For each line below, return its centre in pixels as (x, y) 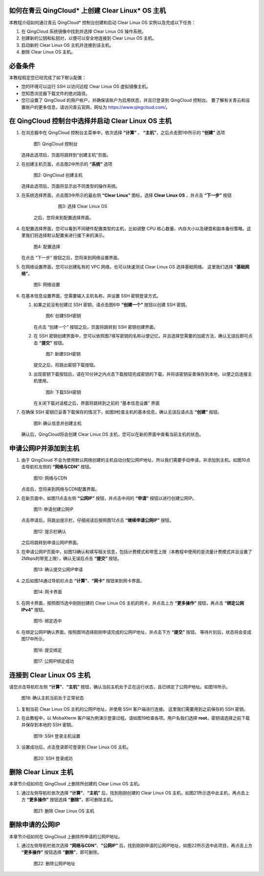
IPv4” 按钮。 (34, 609)
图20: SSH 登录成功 (53, 758)
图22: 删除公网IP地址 (54, 863)
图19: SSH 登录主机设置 (57, 736)
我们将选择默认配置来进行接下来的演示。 (66, 235)
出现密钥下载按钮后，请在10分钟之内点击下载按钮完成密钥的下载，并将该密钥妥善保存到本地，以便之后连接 (141, 374)
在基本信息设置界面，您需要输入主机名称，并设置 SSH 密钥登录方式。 (91, 295)
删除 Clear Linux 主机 (41, 772)
